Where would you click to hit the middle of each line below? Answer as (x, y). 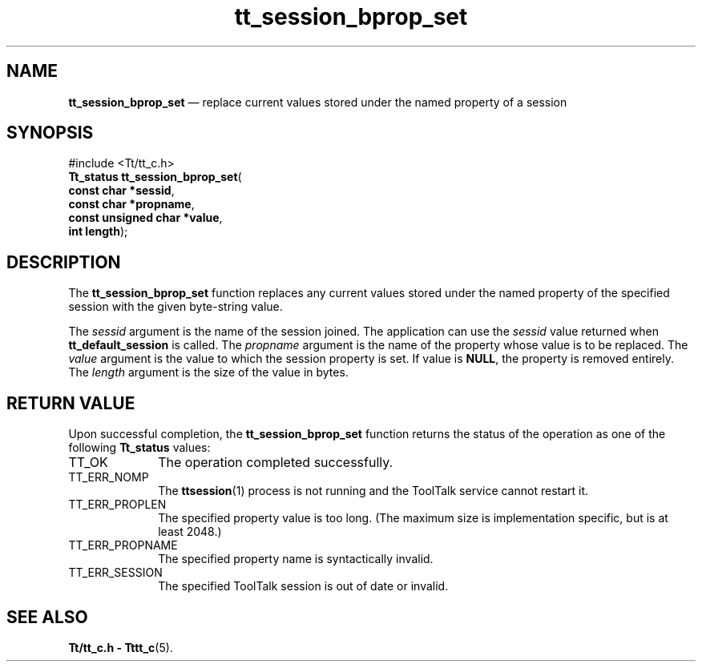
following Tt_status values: (139, 448)
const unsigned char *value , (145, 218)
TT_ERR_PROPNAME (123, 545)
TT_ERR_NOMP (109, 477)
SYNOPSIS (50, 133)
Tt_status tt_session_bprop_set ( (155, 177)
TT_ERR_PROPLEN (117, 505)
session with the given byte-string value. (175, 307)
